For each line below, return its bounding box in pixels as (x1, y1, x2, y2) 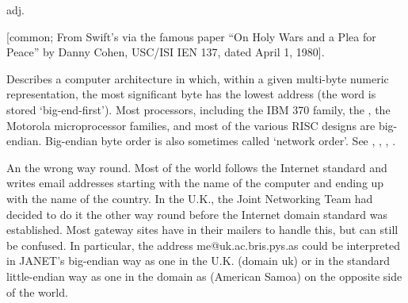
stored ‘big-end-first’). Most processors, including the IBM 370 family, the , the (6, 101, 391, 117)
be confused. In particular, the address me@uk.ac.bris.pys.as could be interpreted (6, 236, 400, 253)
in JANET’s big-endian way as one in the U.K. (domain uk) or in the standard (6, 252, 391, 269)
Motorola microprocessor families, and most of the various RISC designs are (6, 117, 376, 133)
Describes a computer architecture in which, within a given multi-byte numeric (6, 70, 389, 86)
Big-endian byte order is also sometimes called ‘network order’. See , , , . (45, 132, 396, 149)
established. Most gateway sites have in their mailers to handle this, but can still (6, 221, 398, 238)
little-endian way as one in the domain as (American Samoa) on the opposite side (6, 267, 402, 284)
